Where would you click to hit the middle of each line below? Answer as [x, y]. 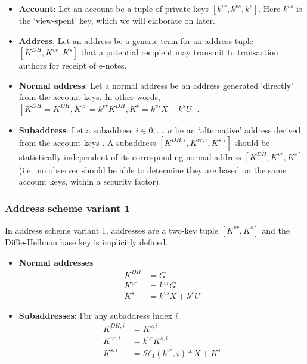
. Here [269, 8]
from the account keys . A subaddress [87, 142]
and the [276, 230]
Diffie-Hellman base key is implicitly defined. [86, 242]
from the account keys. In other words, [89, 97]
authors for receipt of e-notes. [73, 65]
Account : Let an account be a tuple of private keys [114, 8]
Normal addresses [56, 262]
